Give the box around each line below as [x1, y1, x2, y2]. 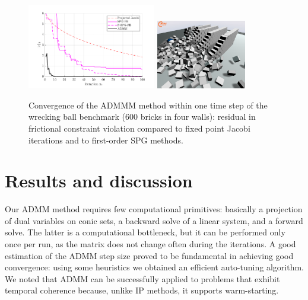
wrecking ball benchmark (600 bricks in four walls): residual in [28, 110, 256, 123]
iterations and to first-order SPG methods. [28, 133, 183, 146]
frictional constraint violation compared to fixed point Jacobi [28, 122, 250, 134]
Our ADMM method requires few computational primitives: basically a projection [5, 203, 303, 215]
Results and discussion [5, 168, 193, 193]
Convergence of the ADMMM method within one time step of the [28, 98, 268, 111]
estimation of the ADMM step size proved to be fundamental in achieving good [5, 249, 294, 261]
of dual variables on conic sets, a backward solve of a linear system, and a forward [5, 214, 303, 226]
